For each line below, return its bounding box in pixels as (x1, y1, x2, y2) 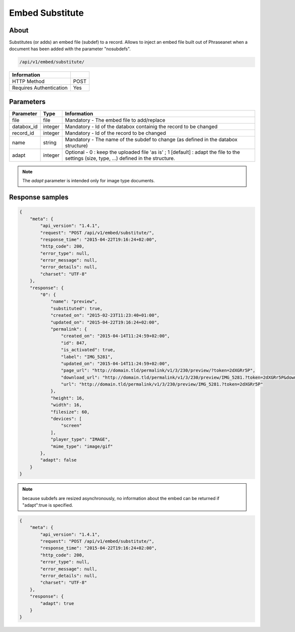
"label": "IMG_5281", (60, 354, 113, 360)
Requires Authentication (12, 84, 68, 91)
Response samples (9, 193, 69, 201)
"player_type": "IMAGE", (50, 436, 111, 442)
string (43, 139, 57, 146)
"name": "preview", (50, 299, 98, 304)
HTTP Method (12, 78, 45, 85)
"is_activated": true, (60, 347, 116, 353)
